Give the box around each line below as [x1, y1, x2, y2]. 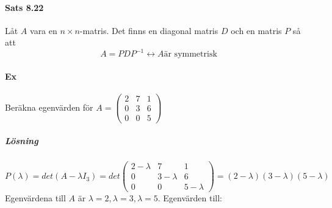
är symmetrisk [164, 50, 217, 59]
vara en [30, 24, 57, 36]
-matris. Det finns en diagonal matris [79, 24, 218, 36]
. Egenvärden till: [157, 192, 222, 204]
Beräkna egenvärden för [5, 100, 93, 113]
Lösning [5, 134, 38, 147]
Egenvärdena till [5, 192, 66, 204]
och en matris [231, 24, 282, 36]
